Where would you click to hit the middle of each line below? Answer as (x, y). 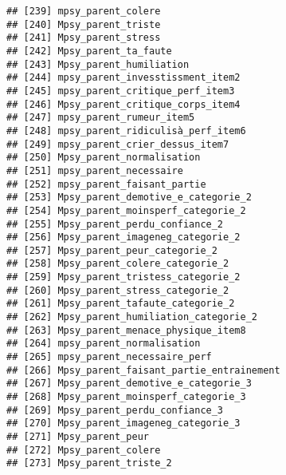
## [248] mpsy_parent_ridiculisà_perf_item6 (126, 131)
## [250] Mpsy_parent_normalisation (104, 158)
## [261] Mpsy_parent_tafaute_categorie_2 (121, 304)
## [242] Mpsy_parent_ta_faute (89, 51)
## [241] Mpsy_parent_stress (84, 38)
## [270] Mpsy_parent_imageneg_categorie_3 (123, 424)
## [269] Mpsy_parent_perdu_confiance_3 (115, 410)
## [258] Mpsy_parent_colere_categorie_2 (118, 264)
